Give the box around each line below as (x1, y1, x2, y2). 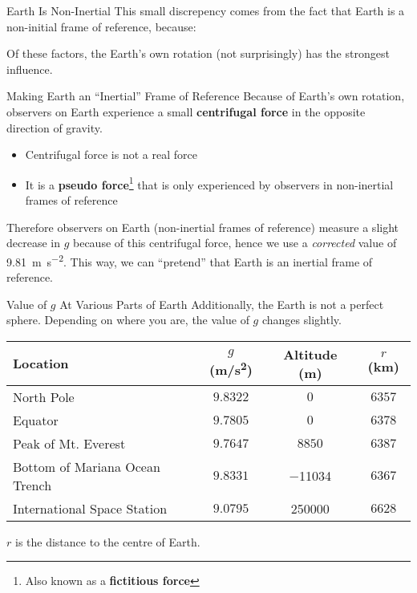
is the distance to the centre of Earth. (14, 533, 200, 550)
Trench (13, 475, 52, 494)
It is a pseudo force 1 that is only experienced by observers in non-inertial (25, 173, 394, 193)
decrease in (6, 234, 60, 251)
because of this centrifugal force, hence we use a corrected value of (73, 234, 397, 251)
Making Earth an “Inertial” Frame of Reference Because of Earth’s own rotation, (6, 87, 405, 104)
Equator (13, 410, 59, 429)
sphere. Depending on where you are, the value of (6, 311, 249, 328)
